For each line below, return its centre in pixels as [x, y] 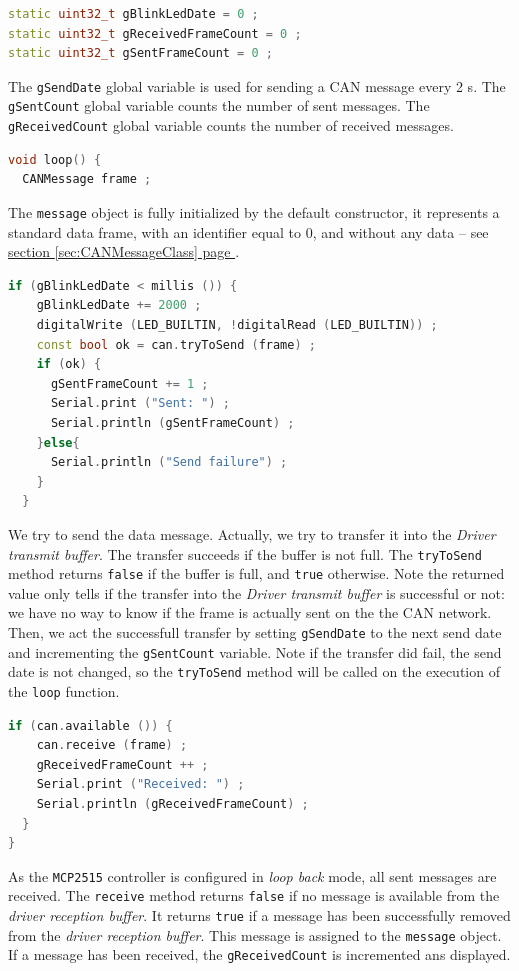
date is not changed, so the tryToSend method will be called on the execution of [254, 671]
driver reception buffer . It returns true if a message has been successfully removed [259, 915]
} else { [58, 442]
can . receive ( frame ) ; [112, 745]
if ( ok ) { [69, 364]
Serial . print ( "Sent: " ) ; [140, 403]
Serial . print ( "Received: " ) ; [140, 784]
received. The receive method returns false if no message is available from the [254, 895]
